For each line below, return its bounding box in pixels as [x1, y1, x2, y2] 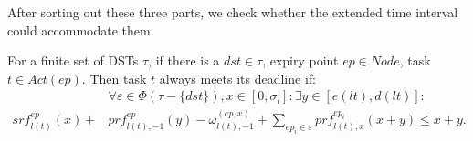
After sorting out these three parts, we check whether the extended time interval [7, 3, 458, 21]
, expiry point [262, 51, 339, 70]
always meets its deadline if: [159, 68, 316, 87]
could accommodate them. [7, 20, 154, 39]
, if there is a [148, 51, 220, 70]
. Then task [81, 68, 147, 87]
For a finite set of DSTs [7, 51, 139, 70]
